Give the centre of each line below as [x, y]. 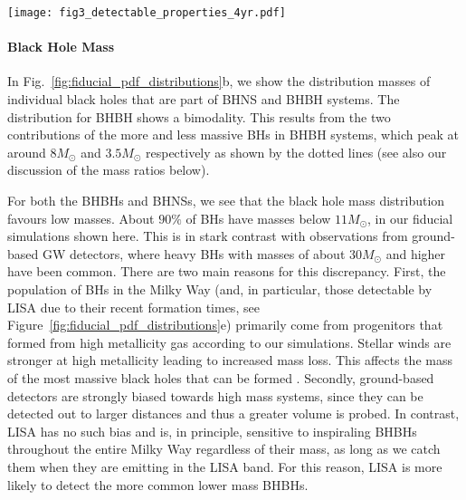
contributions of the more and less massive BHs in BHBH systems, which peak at [233, 135]
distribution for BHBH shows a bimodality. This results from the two [199, 116]
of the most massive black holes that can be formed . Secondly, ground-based [221, 377]
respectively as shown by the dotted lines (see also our [296, 152]
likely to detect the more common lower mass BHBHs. [158, 484]
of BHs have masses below [258, 218]
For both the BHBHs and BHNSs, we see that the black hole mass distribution [226, 201]
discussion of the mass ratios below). [109, 170]
